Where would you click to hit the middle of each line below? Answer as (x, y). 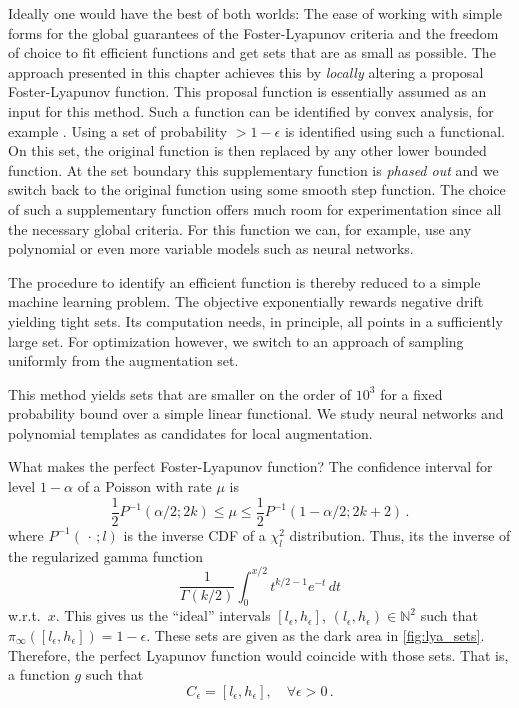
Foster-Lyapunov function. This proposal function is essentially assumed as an (247, 91)
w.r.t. (24, 615)
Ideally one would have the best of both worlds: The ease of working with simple (255, 13)
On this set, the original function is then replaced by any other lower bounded (247, 150)
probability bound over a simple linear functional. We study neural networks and (256, 413)
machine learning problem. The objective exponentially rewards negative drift (246, 301)
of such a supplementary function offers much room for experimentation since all (255, 208)
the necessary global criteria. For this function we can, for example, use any (240, 228)
